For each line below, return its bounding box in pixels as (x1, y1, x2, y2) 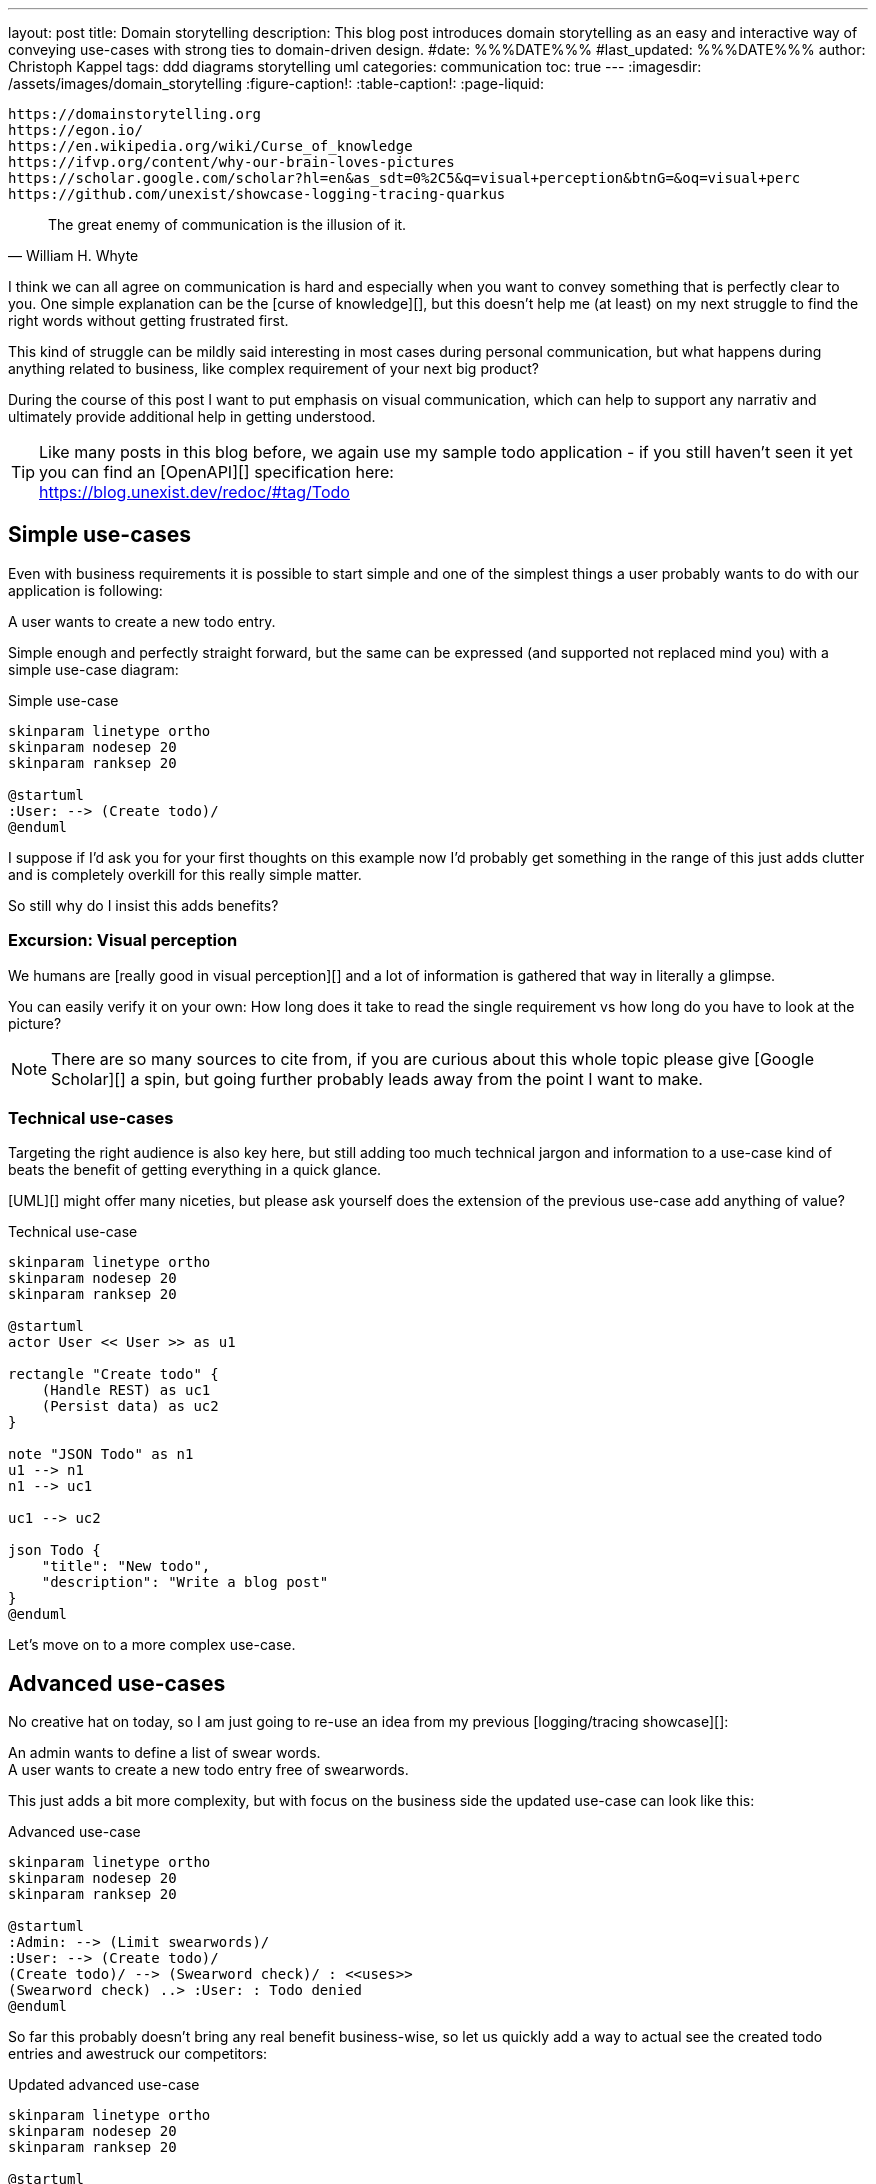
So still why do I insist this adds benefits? (8, 896, 279, 914)
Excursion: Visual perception (8, 930, 238, 951)
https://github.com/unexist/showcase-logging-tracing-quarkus (8, 186, 506, 202)
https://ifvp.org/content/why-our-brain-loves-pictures (8, 154, 455, 170)
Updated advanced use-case (8, 2076, 200, 2094)
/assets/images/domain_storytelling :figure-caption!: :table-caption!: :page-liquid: (8, 75, 544, 92)
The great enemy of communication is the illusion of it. (48, 216, 407, 233)
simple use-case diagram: (8, 660, 179, 678)
